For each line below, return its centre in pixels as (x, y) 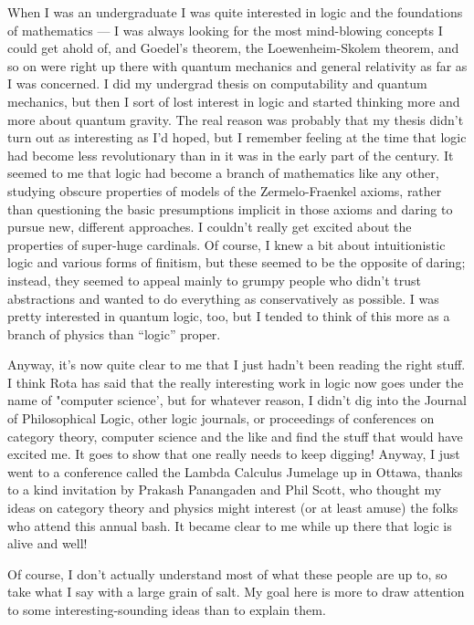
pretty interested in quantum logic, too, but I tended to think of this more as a (229, 316)
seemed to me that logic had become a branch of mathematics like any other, (223, 173)
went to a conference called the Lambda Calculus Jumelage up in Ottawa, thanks (235, 471)
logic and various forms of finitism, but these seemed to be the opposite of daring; (237, 262)
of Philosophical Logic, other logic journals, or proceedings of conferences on (221, 418)
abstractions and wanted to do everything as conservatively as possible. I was (223, 298)
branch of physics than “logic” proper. (114, 333)
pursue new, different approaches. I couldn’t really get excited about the (210, 227)
